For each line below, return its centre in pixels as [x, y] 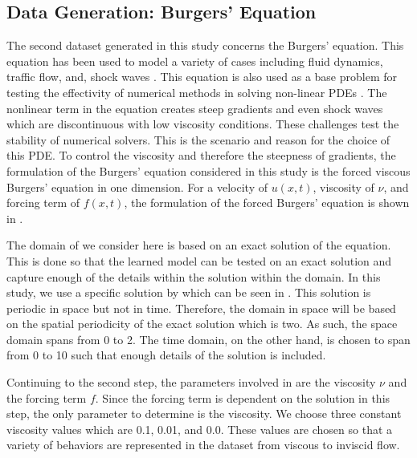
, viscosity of [343, 186]
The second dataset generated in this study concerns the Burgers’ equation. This [205, 45]
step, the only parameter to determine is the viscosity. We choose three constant [204, 413]
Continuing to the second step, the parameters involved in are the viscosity [191, 382]
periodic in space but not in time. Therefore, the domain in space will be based [201, 308]
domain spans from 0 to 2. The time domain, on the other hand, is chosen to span [208, 339]
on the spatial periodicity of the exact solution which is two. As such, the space [202, 324]
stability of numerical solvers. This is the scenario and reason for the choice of [198, 139]
